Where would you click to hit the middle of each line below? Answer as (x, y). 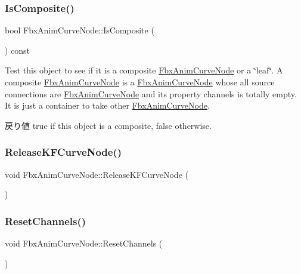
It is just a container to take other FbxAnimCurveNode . (107, 105)
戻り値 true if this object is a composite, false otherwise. (108, 125)
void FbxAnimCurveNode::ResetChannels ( (84, 243)
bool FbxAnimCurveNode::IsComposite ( (80, 30)
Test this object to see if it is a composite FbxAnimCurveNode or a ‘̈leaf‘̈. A (144, 70)
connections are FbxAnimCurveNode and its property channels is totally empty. (151, 93)
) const (18, 50)
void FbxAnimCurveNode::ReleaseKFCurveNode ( (97, 174)
